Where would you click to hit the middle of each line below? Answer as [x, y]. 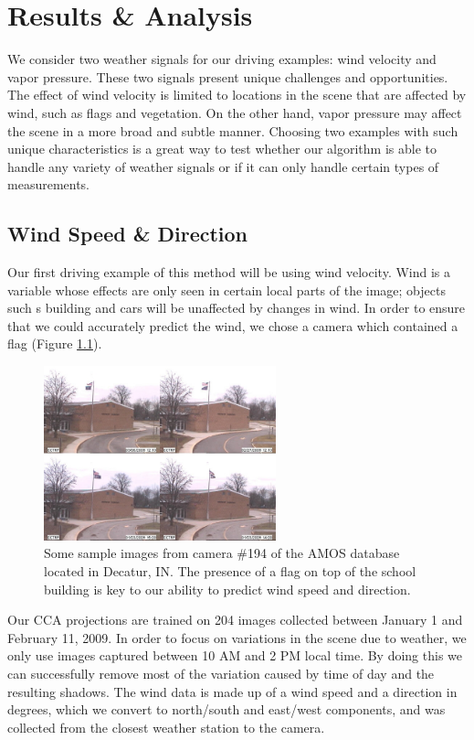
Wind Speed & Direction [128, 234]
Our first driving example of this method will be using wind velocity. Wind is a [229, 272]
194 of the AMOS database [324, 553]
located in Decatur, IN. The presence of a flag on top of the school [230, 571]
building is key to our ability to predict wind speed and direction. [227, 589]
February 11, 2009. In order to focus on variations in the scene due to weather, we [237, 637]
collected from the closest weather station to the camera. [166, 727]
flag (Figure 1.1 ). [55, 343]
